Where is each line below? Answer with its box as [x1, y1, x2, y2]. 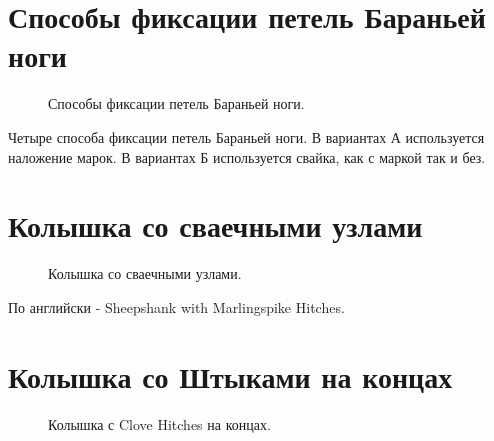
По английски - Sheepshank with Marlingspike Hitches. [8, 296, 345, 317]
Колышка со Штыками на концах [8, 355, 453, 396]
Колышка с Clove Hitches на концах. [48, 413, 271, 434]
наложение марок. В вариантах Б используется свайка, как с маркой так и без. [8, 146, 486, 167]
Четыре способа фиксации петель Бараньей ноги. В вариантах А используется [8, 126, 485, 147]
